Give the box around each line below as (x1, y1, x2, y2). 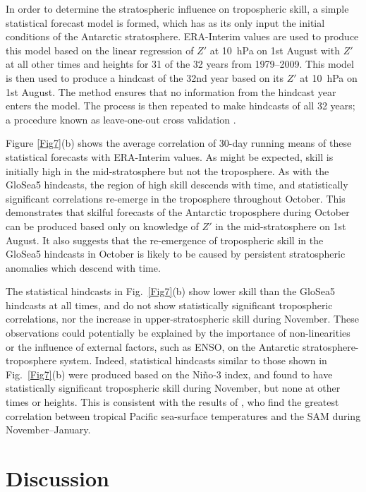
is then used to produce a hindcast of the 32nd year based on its (6, 70, 284, 85)
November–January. (6, 422, 91, 437)
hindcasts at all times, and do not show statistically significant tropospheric (6, 297, 333, 312)
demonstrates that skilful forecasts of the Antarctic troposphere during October (6, 205, 350, 220)
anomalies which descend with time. (6, 260, 161, 275)
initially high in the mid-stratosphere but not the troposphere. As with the (6, 163, 329, 178)
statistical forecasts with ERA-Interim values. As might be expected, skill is (6, 149, 334, 164)
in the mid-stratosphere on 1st (215, 218, 346, 233)
